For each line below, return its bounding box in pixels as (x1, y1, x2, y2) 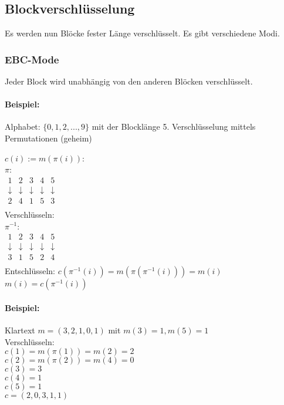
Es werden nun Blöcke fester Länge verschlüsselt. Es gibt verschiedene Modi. (5, 27, 280, 39)
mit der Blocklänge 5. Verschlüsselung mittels (92, 120, 256, 133)
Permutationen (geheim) (5, 132, 92, 144)
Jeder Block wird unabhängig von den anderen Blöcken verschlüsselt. (5, 75, 253, 87)
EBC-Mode (5, 52, 59, 66)
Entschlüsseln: (5, 265, 55, 277)
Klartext (5, 324, 35, 336)
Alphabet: (5, 120, 40, 133)
